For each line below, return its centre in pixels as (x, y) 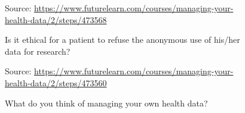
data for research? (38, 51)
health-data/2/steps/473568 (56, 19)
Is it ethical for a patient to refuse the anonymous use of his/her (122, 40)
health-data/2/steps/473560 (56, 82)
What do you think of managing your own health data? (106, 103)
